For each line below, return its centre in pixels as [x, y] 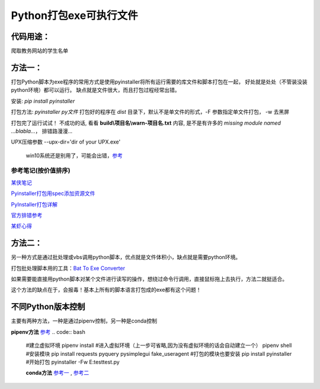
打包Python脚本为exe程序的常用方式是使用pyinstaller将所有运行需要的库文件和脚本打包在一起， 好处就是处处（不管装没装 [159, 82]
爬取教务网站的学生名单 [39, 51]
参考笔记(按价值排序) [41, 171]
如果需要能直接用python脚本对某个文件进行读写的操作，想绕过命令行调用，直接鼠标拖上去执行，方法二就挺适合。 [149, 279]
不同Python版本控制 [48, 307]
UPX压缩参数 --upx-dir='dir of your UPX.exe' [66, 142]
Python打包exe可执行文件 [75, 15]
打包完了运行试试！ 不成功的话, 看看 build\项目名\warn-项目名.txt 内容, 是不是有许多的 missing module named [146, 123]
